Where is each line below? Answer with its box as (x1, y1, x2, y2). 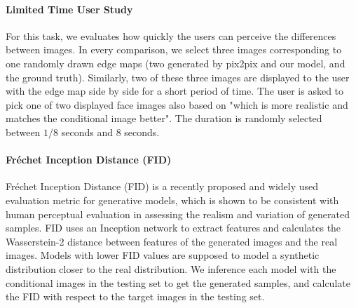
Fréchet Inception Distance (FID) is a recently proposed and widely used (6, 179, 319, 194)
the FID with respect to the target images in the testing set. (6, 289, 265, 304)
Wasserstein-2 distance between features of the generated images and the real (6, 234, 338, 248)
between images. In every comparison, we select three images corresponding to (6, 42, 342, 57)
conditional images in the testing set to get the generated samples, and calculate (6, 275, 350, 290)
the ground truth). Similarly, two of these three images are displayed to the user (6, 69, 350, 84)
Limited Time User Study (6, 1, 133, 16)
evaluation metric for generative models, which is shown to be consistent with (6, 192, 339, 207)
